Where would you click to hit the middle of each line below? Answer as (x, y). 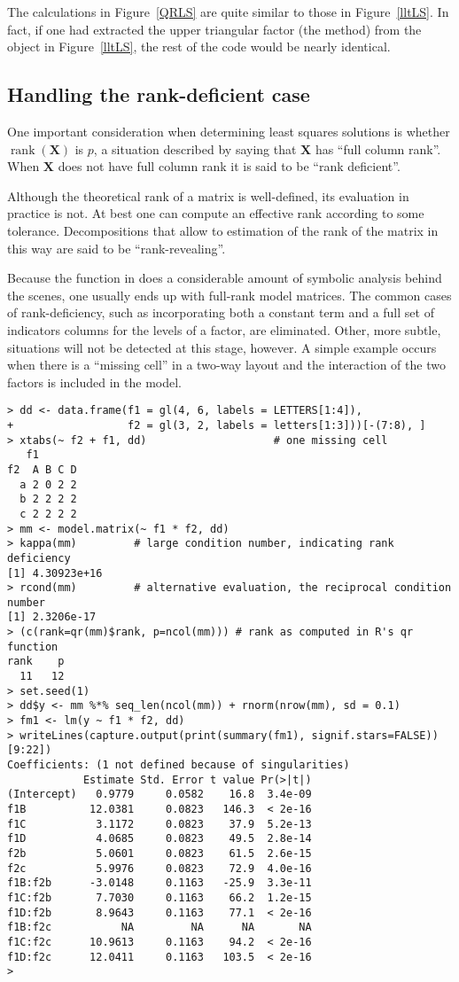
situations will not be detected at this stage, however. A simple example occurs (222, 347)
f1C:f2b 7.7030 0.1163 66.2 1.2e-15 (159, 897)
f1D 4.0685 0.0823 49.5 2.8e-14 (159, 839)
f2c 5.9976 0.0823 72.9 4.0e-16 (159, 868)
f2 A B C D (42, 469)
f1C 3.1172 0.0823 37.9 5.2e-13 (159, 824)
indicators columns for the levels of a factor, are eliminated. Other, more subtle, (224, 329)
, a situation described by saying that (195, 148)
